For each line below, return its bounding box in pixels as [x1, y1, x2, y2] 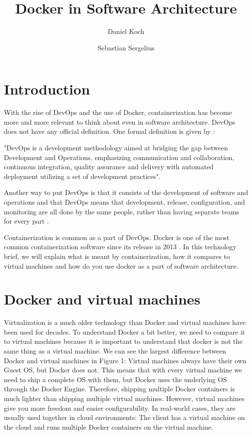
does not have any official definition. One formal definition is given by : [4, 126, 215, 136]
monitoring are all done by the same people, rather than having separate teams [4, 206, 239, 216]
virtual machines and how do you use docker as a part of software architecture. [4, 260, 238, 271]
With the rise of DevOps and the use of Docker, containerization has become [4, 107, 232, 117]
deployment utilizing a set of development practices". [4, 171, 161, 181]
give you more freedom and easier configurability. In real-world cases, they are [4, 403, 236, 413]
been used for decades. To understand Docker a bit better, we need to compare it [4, 326, 245, 337]
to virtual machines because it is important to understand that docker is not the [4, 336, 243, 346]
